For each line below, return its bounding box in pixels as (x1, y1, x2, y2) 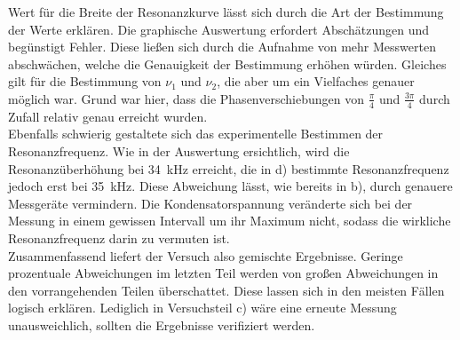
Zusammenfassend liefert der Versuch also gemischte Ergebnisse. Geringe (8, 246, 403, 265)
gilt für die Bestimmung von (8, 72, 162, 91)
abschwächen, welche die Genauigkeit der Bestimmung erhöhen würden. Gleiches (8, 54, 447, 73)
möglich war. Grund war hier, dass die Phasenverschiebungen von (8, 89, 364, 107)
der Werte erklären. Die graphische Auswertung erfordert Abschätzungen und (8, 20, 430, 38)
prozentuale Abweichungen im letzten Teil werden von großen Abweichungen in (8, 264, 439, 282)
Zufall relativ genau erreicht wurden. (8, 107, 208, 125)
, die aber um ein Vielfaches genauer (217, 72, 415, 91)
